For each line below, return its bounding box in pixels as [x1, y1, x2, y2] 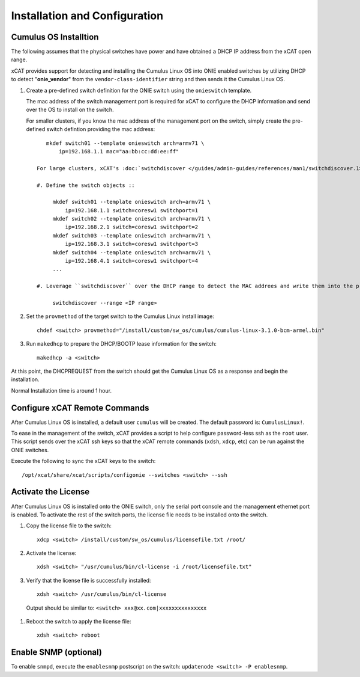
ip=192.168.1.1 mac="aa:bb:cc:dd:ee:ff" [59, 148, 179, 155]
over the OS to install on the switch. [26, 106, 114, 114]
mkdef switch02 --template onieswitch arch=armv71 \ [52, 215, 211, 222]
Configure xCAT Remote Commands [11, 403, 149, 413]
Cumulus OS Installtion [11, 32, 99, 42]
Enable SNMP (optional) [11, 647, 102, 658]
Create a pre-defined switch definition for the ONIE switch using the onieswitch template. [26, 87, 252, 94]
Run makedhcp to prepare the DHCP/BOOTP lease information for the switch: [26, 340, 217, 348]
